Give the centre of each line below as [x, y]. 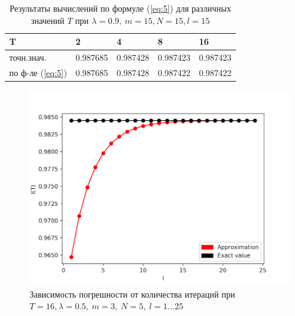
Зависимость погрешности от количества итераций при [132, 294]
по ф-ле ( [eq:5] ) [38, 72]
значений [48, 20]
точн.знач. [28, 57]
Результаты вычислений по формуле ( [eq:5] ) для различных [120, 8]
